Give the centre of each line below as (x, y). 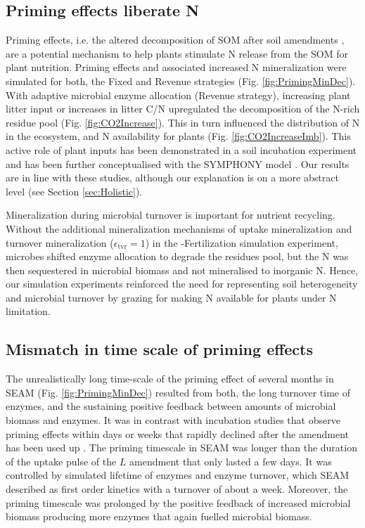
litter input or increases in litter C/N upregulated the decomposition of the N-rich (183, 109)
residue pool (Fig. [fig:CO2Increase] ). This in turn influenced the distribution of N (183, 122)
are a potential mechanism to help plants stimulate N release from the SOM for (177, 53)
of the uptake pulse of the (61, 461)
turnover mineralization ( (60, 242)
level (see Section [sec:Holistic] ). (74, 191)
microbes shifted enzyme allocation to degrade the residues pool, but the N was (177, 256)
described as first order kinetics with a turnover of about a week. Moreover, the (177, 489)
